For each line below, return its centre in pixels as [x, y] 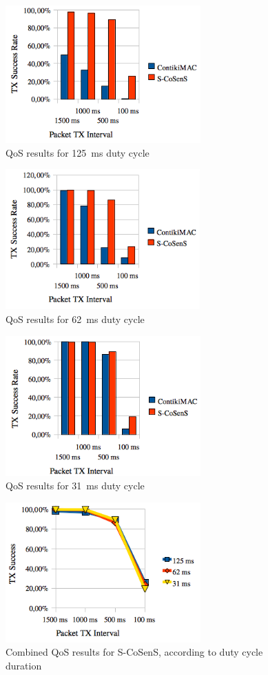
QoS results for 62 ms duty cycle [75, 319]
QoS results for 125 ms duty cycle [78, 152]
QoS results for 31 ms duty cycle [75, 486]
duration [24, 665]
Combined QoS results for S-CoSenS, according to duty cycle [134, 652]
